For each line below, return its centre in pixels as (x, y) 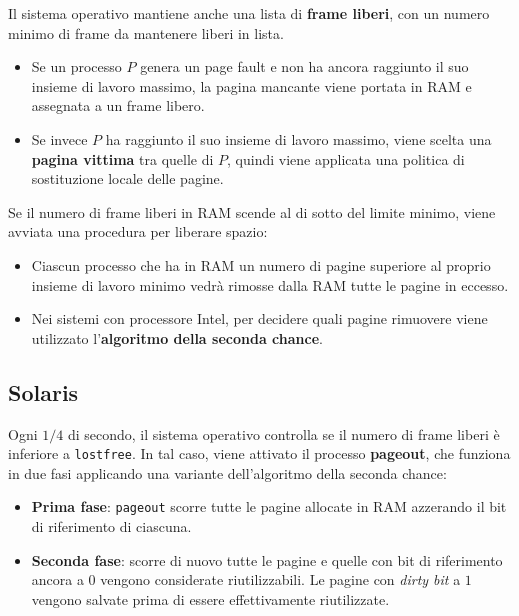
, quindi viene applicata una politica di (346, 158)
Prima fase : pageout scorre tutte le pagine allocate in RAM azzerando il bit (269, 506)
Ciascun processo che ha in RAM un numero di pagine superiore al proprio (261, 264)
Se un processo (76, 66)
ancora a (57, 579)
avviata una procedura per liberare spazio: (138, 231)
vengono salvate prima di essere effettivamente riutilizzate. (210, 598)
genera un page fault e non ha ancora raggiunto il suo (304, 66)
